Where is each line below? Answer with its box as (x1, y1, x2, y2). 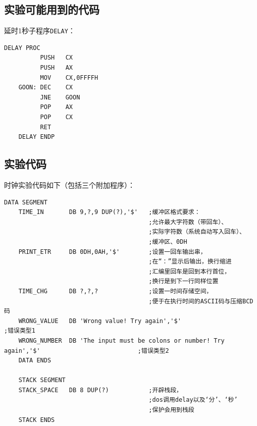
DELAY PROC (4, 44, 40, 51)
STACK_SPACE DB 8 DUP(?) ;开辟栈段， (18, 386, 182, 394)
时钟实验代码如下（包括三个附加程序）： (4, 180, 135, 190)
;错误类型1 (4, 327, 35, 335)
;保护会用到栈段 (148, 406, 194, 414)
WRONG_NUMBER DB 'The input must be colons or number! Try (18, 337, 225, 344)
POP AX (40, 103, 73, 111)
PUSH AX (40, 64, 73, 72)
